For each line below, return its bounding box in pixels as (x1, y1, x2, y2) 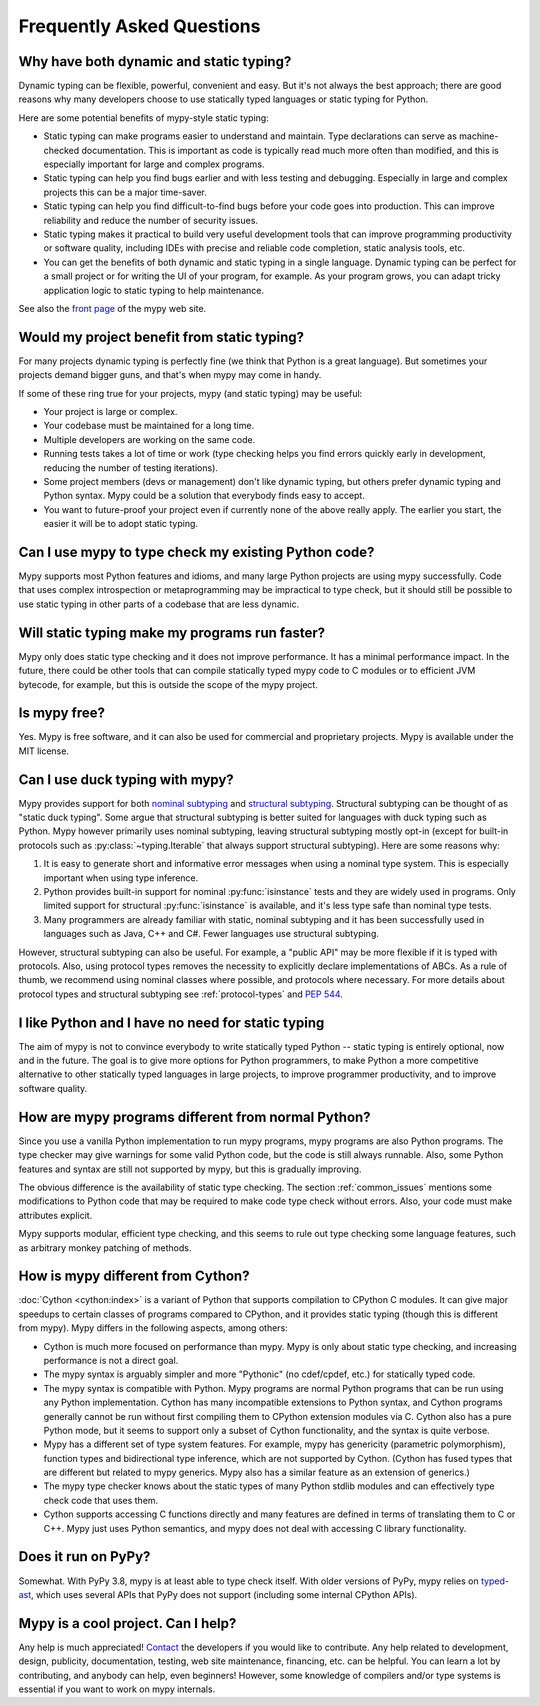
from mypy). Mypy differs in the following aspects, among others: (18, 1322, 289, 1334)
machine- (458, 130, 499, 142)
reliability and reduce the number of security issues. (43, 214, 259, 226)
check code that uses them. (43, 1494, 159, 1506)
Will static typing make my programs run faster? (18, 624, 325, 641)
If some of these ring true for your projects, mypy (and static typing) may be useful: (18, 387, 363, 399)
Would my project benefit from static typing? (18, 328, 305, 345)
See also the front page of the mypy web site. (18, 302, 207, 314)
